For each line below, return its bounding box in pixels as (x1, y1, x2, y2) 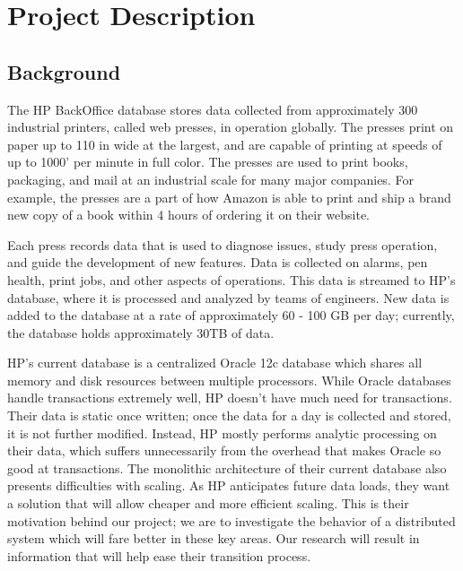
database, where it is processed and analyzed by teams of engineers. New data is (7, 288, 450, 307)
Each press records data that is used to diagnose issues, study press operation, (7, 235, 438, 254)
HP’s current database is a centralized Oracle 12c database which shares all (7, 353, 423, 372)
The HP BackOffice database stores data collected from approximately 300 (7, 99, 418, 118)
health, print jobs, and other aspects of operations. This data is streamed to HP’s (7, 270, 456, 289)
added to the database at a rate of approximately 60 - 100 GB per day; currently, (7, 306, 455, 324)
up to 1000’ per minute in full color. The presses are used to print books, (7, 152, 408, 171)
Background (7, 57, 121, 85)
